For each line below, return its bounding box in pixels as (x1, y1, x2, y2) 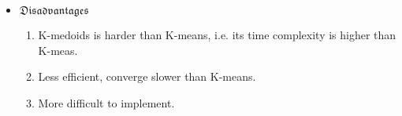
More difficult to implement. (38, 94, 175, 111)
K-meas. (38, 42, 78, 58)
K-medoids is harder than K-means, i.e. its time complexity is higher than (38, 27, 396, 42)
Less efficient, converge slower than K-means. (38, 68, 256, 85)
